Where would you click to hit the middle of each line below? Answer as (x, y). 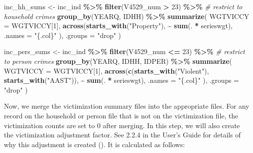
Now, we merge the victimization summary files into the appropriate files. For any (127, 106)
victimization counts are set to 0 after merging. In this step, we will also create (122, 125)
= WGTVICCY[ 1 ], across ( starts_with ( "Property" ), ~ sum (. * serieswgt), (118, 26)
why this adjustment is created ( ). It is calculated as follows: (95, 144)
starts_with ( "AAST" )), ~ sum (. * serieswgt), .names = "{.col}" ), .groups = (122, 80)
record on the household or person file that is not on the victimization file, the (121, 115)
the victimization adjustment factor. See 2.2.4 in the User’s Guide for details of (122, 135)
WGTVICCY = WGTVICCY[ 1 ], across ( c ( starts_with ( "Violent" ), (106, 70)
